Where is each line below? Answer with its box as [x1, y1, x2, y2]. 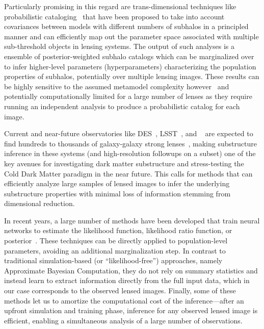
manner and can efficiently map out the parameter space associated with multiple [4, 31, 259, 41]
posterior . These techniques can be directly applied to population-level [4, 235, 228, 246]
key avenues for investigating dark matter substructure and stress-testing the [4, 158, 244, 168]
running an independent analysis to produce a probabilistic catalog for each [4, 100, 240, 111]
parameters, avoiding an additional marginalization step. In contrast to [4, 245, 226, 256]
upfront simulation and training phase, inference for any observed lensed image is [4, 305, 258, 316]
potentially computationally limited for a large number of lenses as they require [4, 91, 252, 102]
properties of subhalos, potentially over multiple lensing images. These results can [4, 71, 259, 82]
